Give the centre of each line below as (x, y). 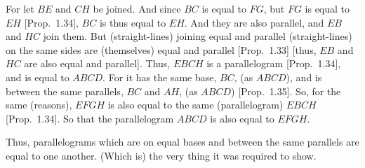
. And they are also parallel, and (254, 22)
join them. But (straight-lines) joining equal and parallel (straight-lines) (198, 36)
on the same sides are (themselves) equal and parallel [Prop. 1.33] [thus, (161, 49)
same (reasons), (39, 105)
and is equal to (38, 77)
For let (20, 8)
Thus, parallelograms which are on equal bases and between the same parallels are (182, 142)
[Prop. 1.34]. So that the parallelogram (90, 118)
